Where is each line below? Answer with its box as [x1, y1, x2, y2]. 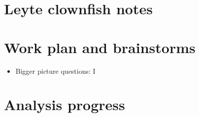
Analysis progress [4, 94, 125, 115]
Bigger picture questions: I [15, 65, 96, 76]
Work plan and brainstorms [4, 37, 196, 57]
